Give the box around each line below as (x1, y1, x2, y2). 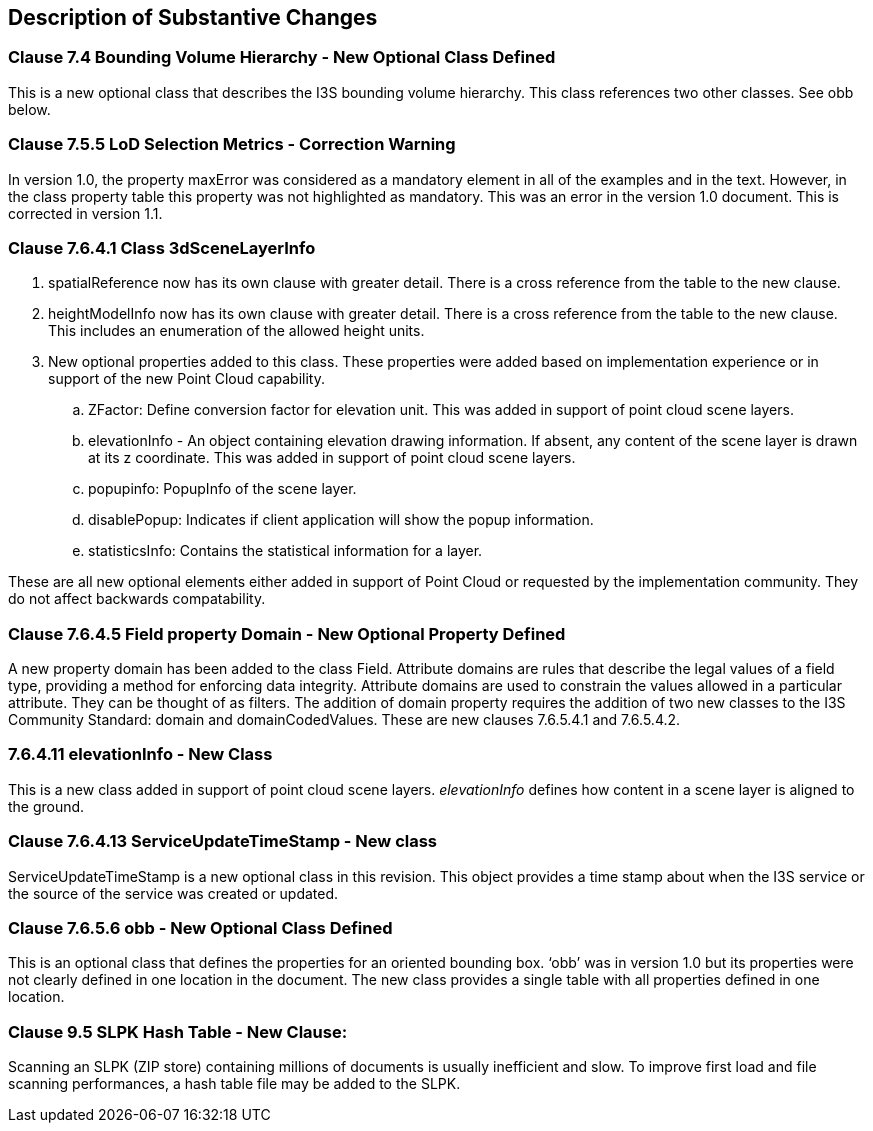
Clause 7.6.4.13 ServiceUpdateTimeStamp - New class (8, 831, 438, 852)
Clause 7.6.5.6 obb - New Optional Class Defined (8, 917, 393, 938)
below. (8, 100, 51, 118)
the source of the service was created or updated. (8, 884, 339, 902)
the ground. (8, 797, 85, 815)
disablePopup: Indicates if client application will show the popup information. (88, 511, 594, 529)
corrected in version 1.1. (8, 204, 163, 222)
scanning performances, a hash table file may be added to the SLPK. (8, 1075, 461, 1093)
